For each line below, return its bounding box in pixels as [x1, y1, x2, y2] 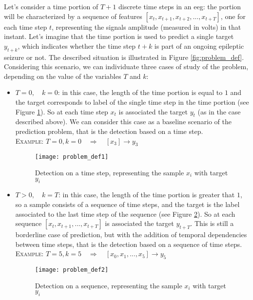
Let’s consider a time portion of [4, 1, 98, 11]
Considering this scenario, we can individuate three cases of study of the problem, [4, 61, 249, 72]
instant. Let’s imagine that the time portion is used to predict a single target [4, 31, 234, 41]
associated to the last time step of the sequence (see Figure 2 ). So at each [15, 208, 235, 219]
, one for [220, 11, 246, 21]
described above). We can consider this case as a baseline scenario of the [15, 116, 232, 127]
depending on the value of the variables [4, 71, 121, 81]
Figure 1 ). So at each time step [15, 106, 108, 116]
